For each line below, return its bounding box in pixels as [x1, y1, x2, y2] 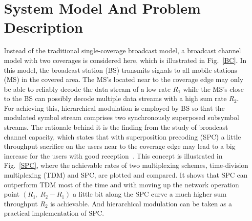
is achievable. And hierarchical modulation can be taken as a [50, 198, 232, 208]
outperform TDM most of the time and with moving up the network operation [4, 179, 239, 189]
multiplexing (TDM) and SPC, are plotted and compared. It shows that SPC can [4, 170, 248, 180]
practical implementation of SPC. [4, 208, 104, 218]
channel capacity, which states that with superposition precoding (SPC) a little [4, 131, 241, 141]
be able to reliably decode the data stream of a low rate [4, 83, 171, 94]
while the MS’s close [183, 83, 244, 94]
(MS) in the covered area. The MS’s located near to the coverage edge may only [4, 74, 244, 84]
